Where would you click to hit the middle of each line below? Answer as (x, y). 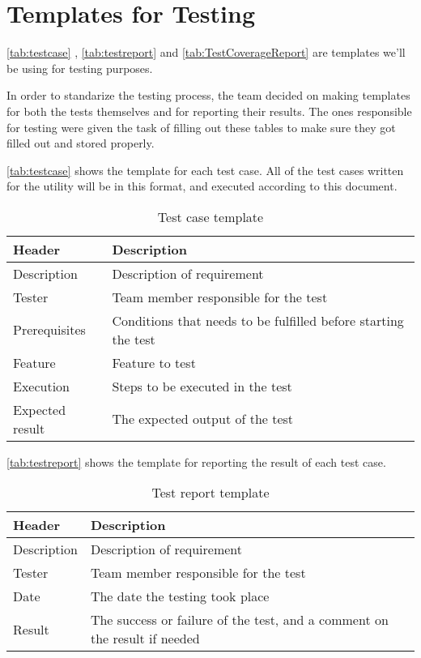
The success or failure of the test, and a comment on (239, 620)
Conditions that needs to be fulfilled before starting (258, 320)
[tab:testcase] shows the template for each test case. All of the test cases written (205, 170)
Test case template (210, 216)
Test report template (210, 493)
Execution (42, 386)
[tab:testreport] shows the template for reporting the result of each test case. (196, 461)
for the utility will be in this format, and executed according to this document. (202, 186)
